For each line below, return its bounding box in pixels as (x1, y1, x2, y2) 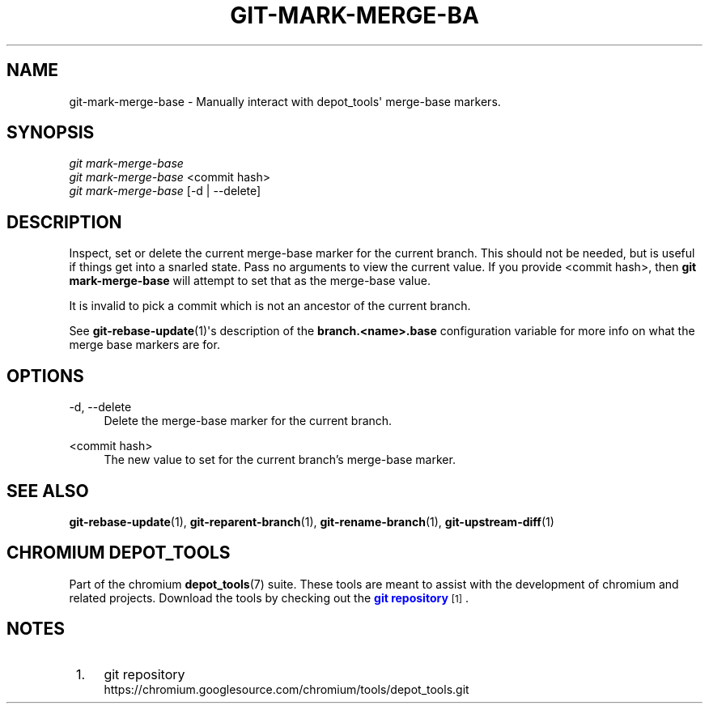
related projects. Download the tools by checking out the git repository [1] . (69, 590, 469, 605)
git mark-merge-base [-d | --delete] (69, 184, 261, 198)
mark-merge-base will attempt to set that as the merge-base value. (69, 274, 431, 288)
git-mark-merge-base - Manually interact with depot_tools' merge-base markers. (69, 94, 501, 108)
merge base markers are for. (69, 338, 220, 352)
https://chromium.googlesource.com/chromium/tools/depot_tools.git (104, 682, 469, 696)
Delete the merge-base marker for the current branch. (104, 414, 393, 428)
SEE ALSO (6, 480, 89, 501)
